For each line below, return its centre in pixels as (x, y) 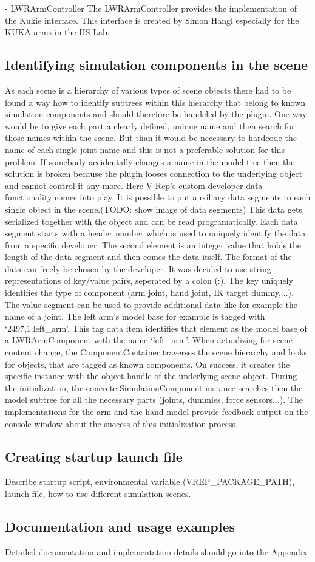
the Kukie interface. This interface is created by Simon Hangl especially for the (152, 20)
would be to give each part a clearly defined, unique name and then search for (150, 125)
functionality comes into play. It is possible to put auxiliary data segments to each (158, 197)
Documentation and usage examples (120, 526)
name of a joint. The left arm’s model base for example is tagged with (135, 316)
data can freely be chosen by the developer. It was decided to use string (138, 268)
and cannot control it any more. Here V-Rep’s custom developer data (134, 185)
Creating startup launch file (94, 456)
